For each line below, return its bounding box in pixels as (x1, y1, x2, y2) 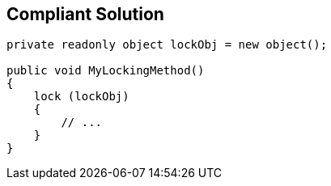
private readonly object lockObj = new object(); (6, 38, 328, 52)
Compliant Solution (6, 4, 164, 24)
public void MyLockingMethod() (6, 64, 205, 78)
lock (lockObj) (33, 90, 129, 104)
